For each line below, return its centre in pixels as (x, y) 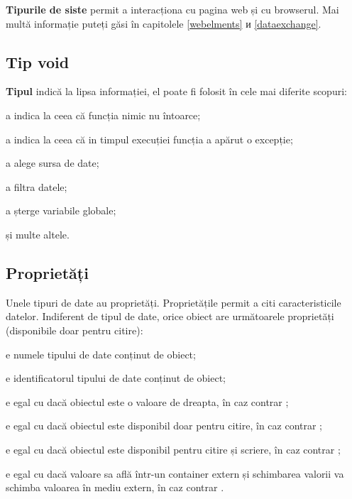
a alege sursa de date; (53, 163)
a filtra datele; (37, 186)
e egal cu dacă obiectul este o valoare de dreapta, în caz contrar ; (147, 401)
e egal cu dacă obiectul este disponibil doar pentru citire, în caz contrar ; (164, 426)
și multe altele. (38, 234)
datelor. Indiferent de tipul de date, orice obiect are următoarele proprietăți (170, 316)
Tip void (38, 61)
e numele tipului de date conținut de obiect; (101, 354)
